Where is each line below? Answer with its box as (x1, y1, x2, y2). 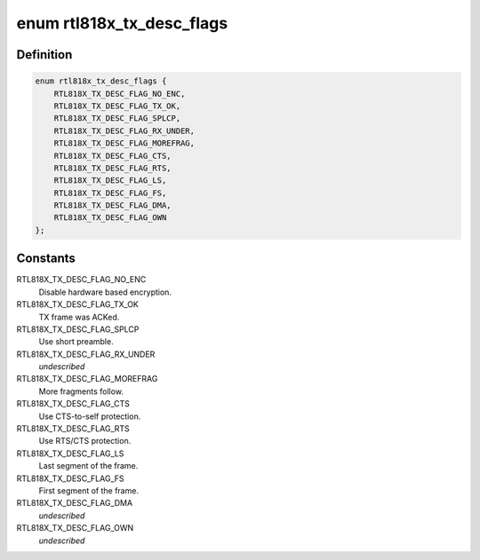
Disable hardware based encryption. (38, 287, 172, 297)
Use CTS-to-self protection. (38, 411, 141, 422)
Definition (16, 47, 73, 62)
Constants (16, 251, 76, 266)
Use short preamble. (38, 336, 115, 347)
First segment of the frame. (38, 485, 140, 496)
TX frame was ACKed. (38, 312, 120, 322)
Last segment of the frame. (38, 461, 139, 471)
